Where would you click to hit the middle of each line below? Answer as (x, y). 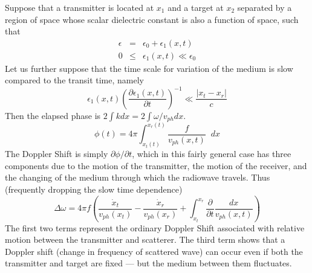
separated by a (265, 7)
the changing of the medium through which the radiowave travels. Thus (138, 177)
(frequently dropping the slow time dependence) (94, 189)
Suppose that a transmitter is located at (80, 7)
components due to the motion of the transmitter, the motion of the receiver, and (156, 165)
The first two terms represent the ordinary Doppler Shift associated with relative (155, 227)
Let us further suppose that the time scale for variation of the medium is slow (149, 68)
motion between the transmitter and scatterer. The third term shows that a (145, 239)
